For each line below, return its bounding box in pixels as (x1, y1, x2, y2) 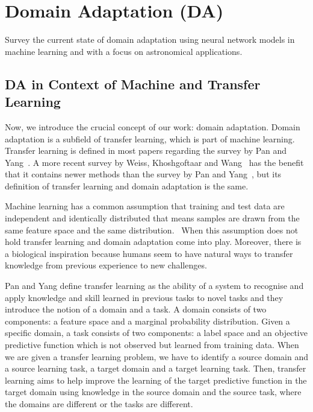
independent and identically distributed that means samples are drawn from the (5, 212, 300, 224)
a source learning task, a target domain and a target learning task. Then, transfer (5, 362, 306, 375)
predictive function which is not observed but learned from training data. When (5, 338, 299, 350)
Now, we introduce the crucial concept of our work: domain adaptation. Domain (5, 120, 300, 133)
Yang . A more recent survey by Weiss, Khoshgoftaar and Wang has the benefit (5, 156, 304, 168)
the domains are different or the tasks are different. (5, 397, 193, 410)
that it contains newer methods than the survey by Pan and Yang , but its (5, 168, 282, 180)
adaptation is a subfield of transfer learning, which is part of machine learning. (5, 132, 295, 145)
